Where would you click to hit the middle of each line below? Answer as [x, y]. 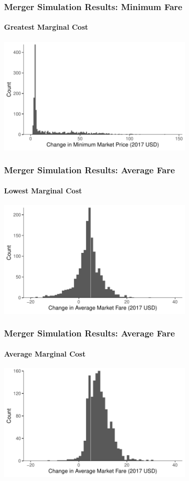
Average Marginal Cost [45, 353]
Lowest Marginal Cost [43, 190]
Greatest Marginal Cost [46, 27]
